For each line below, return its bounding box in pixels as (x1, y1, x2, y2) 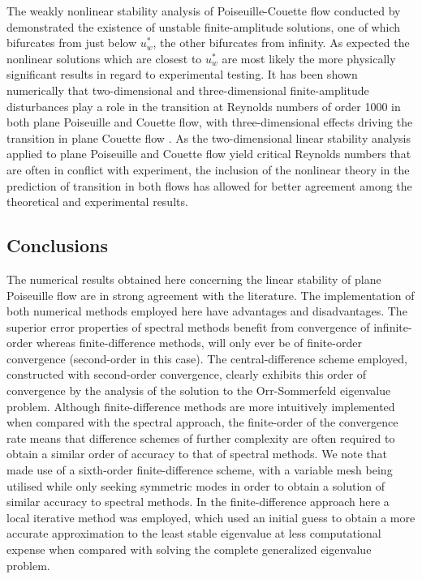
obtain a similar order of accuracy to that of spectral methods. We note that (6, 445, 388, 462)
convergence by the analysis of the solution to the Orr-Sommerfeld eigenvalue (6, 382, 391, 399)
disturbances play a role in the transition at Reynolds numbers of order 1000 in (6, 97, 401, 114)
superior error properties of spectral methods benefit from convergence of (6, 318, 370, 335)
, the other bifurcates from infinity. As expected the (153, 34, 410, 51)
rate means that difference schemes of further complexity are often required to (6, 429, 395, 446)
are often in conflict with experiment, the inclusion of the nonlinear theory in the (6, 161, 410, 178)
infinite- (373, 318, 412, 335)
